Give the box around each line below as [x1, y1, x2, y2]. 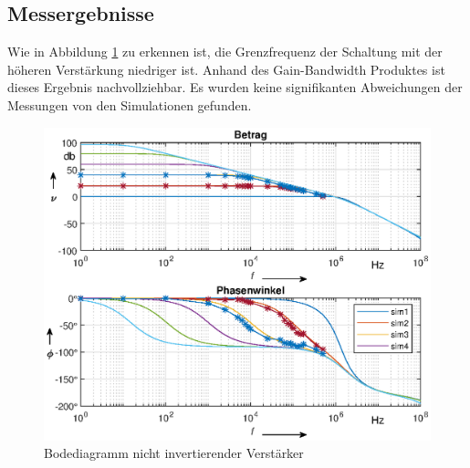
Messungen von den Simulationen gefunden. [7, 95, 252, 114]
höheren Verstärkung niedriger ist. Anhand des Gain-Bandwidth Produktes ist [7, 59, 445, 78]
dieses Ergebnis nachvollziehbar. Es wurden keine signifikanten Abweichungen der [7, 78, 463, 97]
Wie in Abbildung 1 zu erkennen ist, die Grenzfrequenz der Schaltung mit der [7, 42, 443, 61]
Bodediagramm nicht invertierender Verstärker [44, 443, 304, 463]
